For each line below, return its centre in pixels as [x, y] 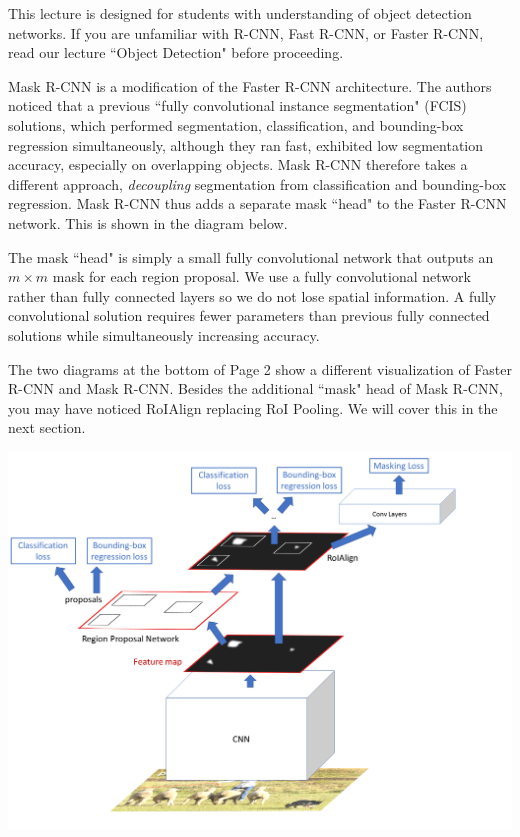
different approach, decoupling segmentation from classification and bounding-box [257, 183]
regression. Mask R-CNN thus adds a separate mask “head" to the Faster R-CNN [257, 203]
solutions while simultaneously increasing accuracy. [164, 334]
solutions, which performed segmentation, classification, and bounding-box [236, 124]
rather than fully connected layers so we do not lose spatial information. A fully [252, 295]
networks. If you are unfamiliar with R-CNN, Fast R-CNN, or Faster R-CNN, [246, 32]
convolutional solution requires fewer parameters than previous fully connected [249, 315]
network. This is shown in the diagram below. [148, 222]
